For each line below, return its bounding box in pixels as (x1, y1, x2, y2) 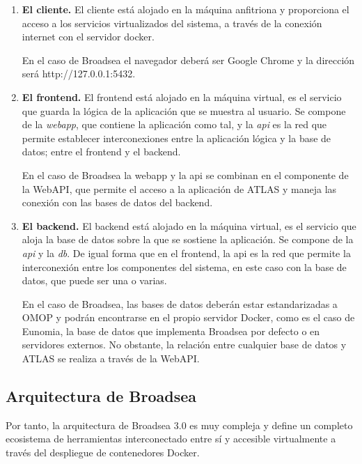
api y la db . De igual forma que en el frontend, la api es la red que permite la (22, 245, 351, 260)
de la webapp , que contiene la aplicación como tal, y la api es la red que (22, 117, 327, 132)
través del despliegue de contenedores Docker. (6, 445, 200, 460)
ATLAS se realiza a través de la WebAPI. (22, 351, 200, 366)
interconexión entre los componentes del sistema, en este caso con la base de (22, 259, 347, 274)
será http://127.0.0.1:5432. (22, 66, 136, 81)
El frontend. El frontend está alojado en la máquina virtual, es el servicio (22, 89, 342, 104)
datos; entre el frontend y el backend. (22, 144, 181, 159)
